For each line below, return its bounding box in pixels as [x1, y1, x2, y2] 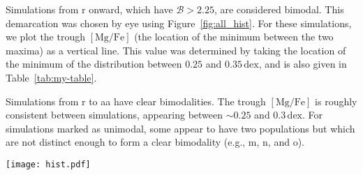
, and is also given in [258, 56, 347, 71]
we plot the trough [6, 29, 85, 44]
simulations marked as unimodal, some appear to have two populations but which [6, 121, 355, 135]
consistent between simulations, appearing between [6, 107, 223, 122]
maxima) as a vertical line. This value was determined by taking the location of [6, 43, 346, 57]
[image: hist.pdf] [6, 159, 91, 169]
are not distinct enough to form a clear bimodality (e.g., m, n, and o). [6, 135, 304, 149]
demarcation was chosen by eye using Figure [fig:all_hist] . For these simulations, [6, 15, 352, 30]
